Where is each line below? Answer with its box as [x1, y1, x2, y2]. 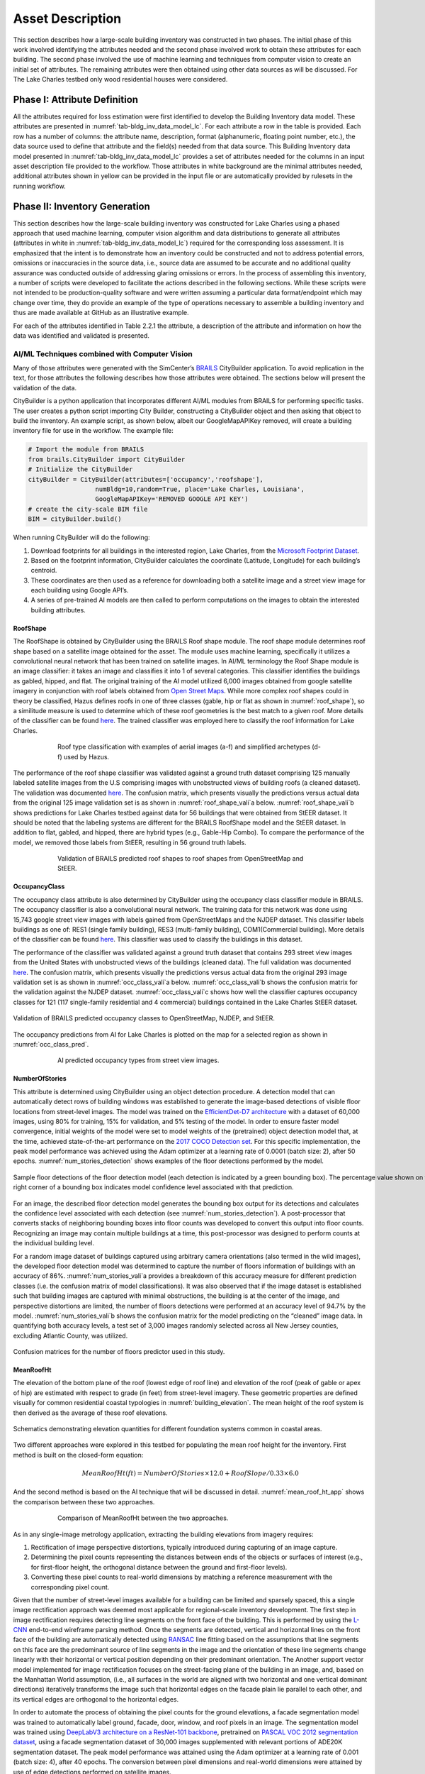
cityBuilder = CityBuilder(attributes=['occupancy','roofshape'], [28, 475, 263, 483]
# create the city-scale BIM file [28, 505, 148, 513]
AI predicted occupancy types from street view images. [57, 1056, 220, 1064]
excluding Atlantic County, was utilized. [13, 1331, 128, 1340]
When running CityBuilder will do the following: [13, 533, 150, 542]
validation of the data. [13, 383, 77, 392]
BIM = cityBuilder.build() [28, 515, 122, 523]
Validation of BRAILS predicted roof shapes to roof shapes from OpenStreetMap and [57, 854, 304, 863]
